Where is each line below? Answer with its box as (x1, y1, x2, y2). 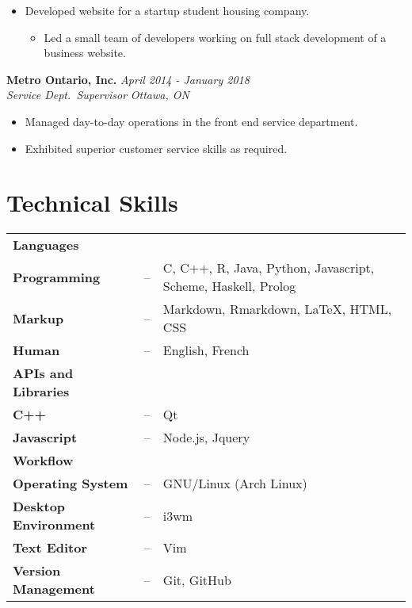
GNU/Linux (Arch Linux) (162, 474, 307, 493)
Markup (13, 308, 64, 327)
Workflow (13, 451, 74, 470)
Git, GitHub (162, 570, 231, 589)
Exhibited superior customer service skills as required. (25, 140, 288, 156)
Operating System (13, 474, 128, 493)
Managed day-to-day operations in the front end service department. (25, 113, 358, 129)
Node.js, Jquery (162, 428, 250, 447)
